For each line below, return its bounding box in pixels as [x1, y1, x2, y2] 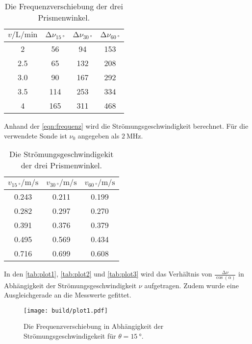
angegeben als [77, 130, 120, 140]
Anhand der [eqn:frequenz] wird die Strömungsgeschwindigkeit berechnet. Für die [4, 121, 249, 131]
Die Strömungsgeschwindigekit [9, 148, 114, 160]
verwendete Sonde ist [4, 130, 67, 140]
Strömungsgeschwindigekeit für [24, 330, 116, 341]
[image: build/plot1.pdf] [24, 307, 108, 314]
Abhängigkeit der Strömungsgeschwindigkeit [4, 280, 137, 290]
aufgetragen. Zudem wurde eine [144, 280, 239, 290]
